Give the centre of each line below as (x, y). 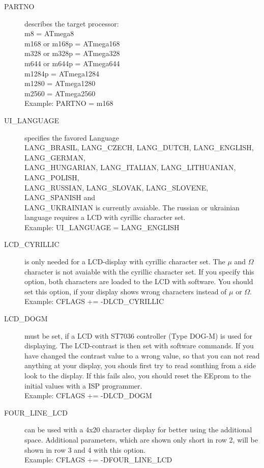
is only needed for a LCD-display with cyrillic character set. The (125, 261)
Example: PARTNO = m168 (69, 103)
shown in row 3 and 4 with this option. (85, 449)
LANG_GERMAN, (55, 157)
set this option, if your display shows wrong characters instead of (126, 291)
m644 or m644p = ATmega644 (72, 63)
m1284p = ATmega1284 (62, 73)
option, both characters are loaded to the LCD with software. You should (139, 281)
